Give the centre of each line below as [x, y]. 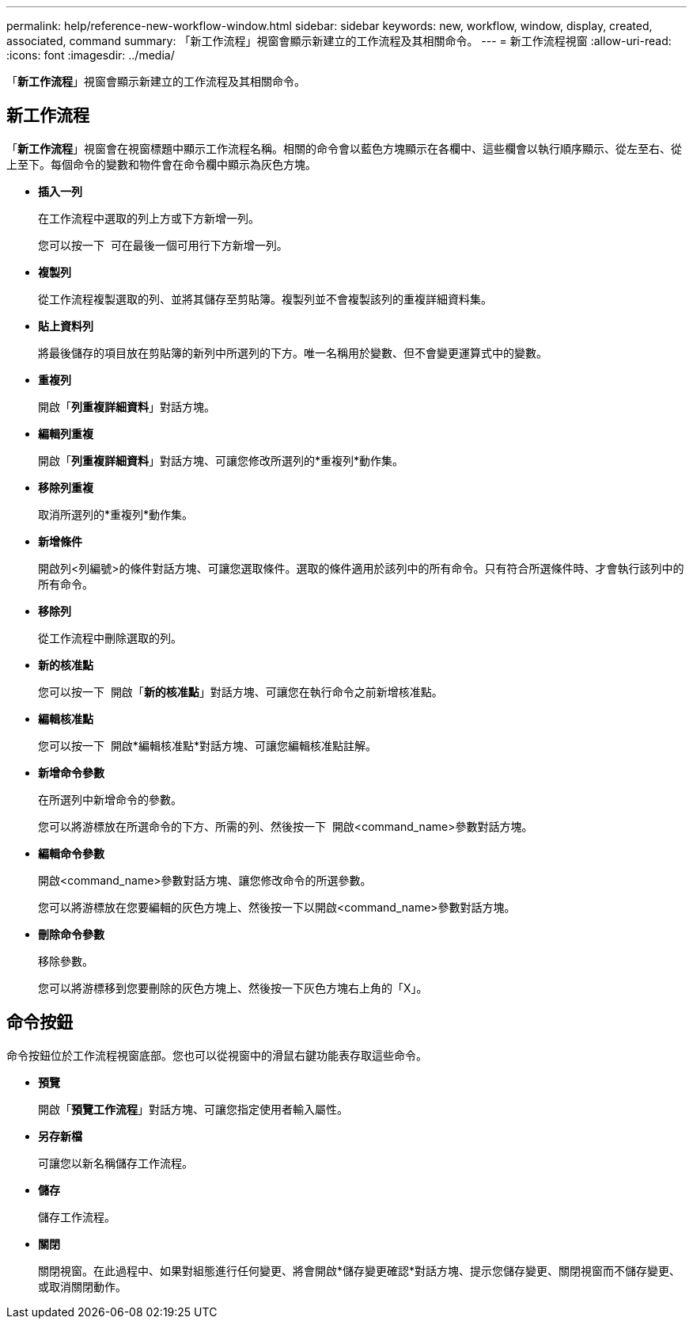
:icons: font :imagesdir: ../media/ [91, 55]
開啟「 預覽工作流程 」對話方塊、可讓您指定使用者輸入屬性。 [193, 1109]
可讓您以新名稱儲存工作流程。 [116, 1163]
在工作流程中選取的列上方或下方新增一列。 [149, 218]
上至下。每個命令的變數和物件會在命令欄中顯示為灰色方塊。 [161, 164]
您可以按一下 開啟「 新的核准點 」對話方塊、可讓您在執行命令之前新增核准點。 [240, 691]
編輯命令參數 [71, 853]
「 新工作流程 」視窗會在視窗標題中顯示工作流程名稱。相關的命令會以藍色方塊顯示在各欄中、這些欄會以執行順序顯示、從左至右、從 [344, 148]
